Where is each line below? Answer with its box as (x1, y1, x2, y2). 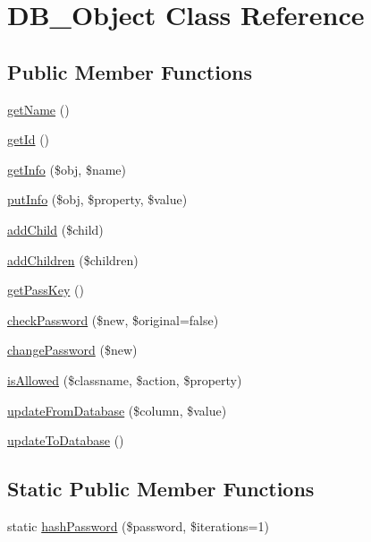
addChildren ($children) (7, 250, 139, 269)
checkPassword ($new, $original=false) (7, 310, 219, 329)
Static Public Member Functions (7, 475, 315, 503)
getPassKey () (7, 280, 84, 299)
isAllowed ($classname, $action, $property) (7, 370, 242, 389)
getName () (7, 99, 70, 118)
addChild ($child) (7, 219, 104, 238)
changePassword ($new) (7, 340, 138, 359)
